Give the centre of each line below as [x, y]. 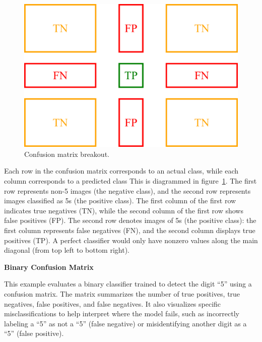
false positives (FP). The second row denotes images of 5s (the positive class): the [130, 220]
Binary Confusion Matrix [49, 267]
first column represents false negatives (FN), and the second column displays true [130, 230]
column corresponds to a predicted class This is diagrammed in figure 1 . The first [130, 181]
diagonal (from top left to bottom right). [67, 250]
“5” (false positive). [34, 333]
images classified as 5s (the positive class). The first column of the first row [120, 201]
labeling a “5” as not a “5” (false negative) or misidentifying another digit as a [125, 323]
